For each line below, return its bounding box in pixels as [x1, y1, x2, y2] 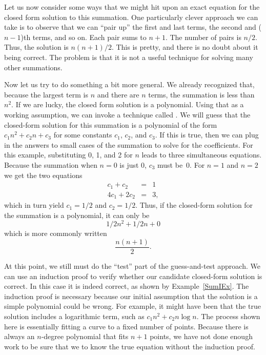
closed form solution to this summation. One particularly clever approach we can [4, 11, 258, 22]
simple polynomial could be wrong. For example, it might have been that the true [4, 301, 261, 311]
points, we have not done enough [150, 331, 253, 342]
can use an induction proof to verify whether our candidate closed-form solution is [4, 270, 262, 281]
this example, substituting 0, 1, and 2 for [4, 149, 133, 160]
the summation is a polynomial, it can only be [4, 209, 150, 220]
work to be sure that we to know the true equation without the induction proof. [4, 341, 255, 351]
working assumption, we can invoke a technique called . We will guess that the [4, 109, 251, 120]
